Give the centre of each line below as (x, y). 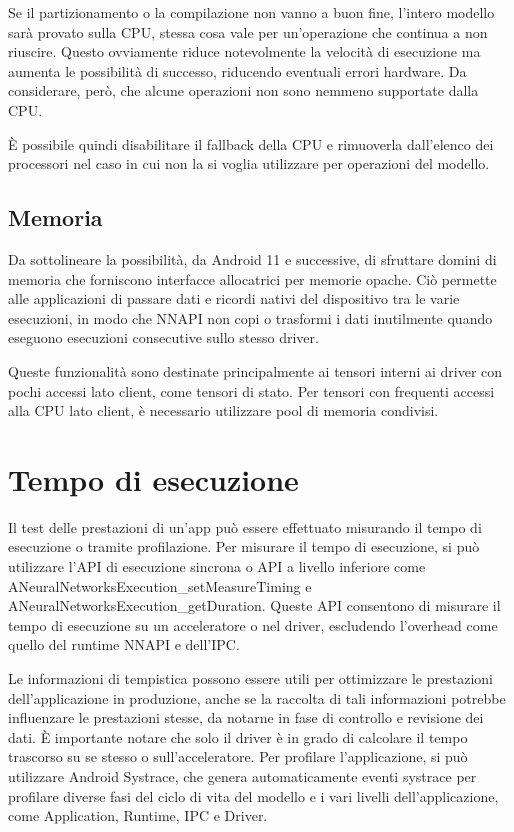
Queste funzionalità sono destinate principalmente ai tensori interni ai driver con (255, 370)
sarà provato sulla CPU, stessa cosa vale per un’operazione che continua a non (248, 31)
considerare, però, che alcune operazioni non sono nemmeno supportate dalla (243, 90)
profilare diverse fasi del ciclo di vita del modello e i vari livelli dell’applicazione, (253, 795)
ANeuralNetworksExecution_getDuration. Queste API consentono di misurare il (254, 605)
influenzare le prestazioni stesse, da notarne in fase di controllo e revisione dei (246, 717)
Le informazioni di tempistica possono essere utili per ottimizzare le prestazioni (250, 677)
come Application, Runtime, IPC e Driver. (138, 815)
